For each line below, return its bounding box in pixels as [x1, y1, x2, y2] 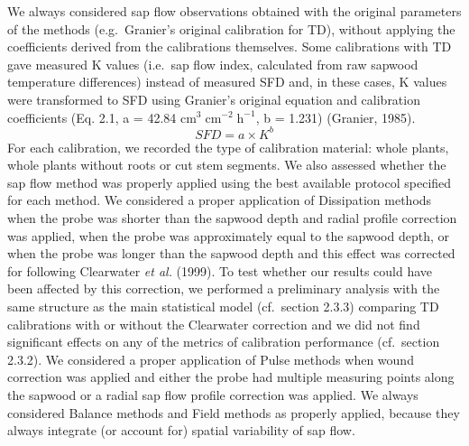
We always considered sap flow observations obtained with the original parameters [7, 2, 462, 20]
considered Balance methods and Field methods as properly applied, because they [7, 403, 460, 422]
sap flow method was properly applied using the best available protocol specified [7, 172, 452, 191]
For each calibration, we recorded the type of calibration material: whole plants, [7, 137, 449, 156]
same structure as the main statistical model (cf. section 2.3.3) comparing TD [7, 297, 439, 315]
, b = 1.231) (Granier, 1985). [255, 107, 416, 126]
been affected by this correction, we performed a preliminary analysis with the [7, 279, 440, 298]
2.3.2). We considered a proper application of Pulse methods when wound [7, 349, 414, 368]
